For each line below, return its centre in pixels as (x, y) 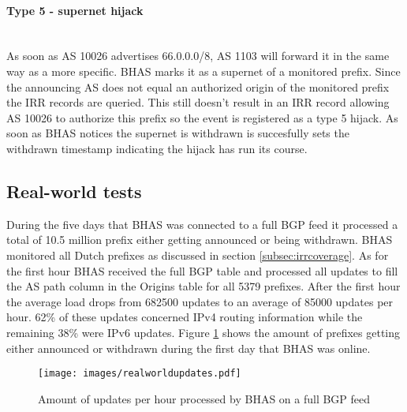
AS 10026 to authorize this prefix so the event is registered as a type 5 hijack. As (202, 117)
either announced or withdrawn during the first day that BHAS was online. (189, 348)
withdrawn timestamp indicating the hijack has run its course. (157, 148)
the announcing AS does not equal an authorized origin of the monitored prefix (198, 86)
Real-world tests (74, 191)
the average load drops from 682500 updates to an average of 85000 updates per (200, 301)
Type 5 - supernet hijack (75, 10)
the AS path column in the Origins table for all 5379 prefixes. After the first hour (203, 286)
